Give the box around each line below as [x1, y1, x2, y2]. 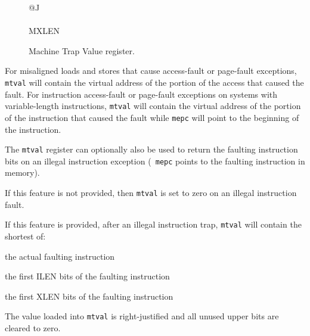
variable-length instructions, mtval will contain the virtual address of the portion [5, 99, 301, 112]
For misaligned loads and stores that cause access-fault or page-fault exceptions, [5, 64, 297, 77]
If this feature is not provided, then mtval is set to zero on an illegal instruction [5, 186, 297, 199]
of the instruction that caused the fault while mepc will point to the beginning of [5, 111, 299, 123]
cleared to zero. [5, 321, 61, 334]
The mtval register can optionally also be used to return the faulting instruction [5, 143, 298, 155]
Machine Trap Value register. [29, 44, 135, 57]
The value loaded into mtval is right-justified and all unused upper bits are [5, 310, 279, 322]
